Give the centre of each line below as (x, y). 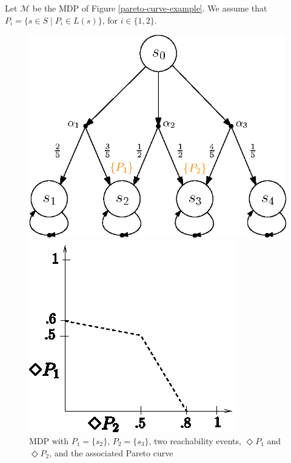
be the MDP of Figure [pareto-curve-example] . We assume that (150, 8)
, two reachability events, (195, 440)
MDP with (49, 440)
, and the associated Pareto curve (111, 452)
